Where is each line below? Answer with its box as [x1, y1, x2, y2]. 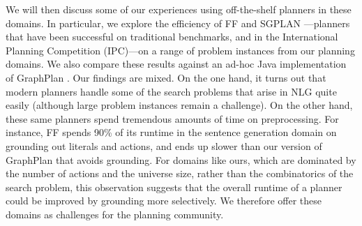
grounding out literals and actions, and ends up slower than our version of [6, 138, 322, 153]
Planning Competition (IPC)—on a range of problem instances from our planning [6, 43, 355, 57]
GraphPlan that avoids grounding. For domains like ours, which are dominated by [6, 152, 356, 167]
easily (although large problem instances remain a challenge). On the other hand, [6, 98, 353, 112]
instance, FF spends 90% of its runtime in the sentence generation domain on [6, 125, 337, 140]
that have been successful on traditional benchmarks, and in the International [6, 29, 338, 44]
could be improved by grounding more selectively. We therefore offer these [6, 193, 322, 208]
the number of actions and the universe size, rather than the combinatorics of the [6, 166, 354, 181]
